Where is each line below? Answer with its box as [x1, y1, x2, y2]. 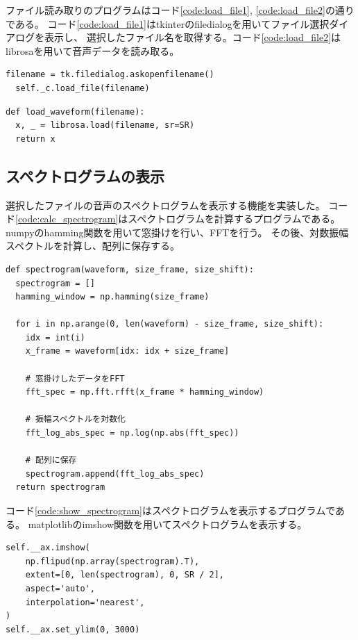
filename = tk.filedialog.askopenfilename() [6, 69, 214, 80]
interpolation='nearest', [25, 597, 145, 607]
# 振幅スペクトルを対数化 [25, 414, 126, 425]
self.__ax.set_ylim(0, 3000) [6, 624, 140, 634]
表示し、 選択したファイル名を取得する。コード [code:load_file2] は [44, 30, 341, 44]
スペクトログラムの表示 [6, 165, 164, 186]
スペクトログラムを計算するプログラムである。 [128, 211, 341, 226]
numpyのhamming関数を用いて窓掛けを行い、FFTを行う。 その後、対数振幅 [6, 224, 349, 239]
